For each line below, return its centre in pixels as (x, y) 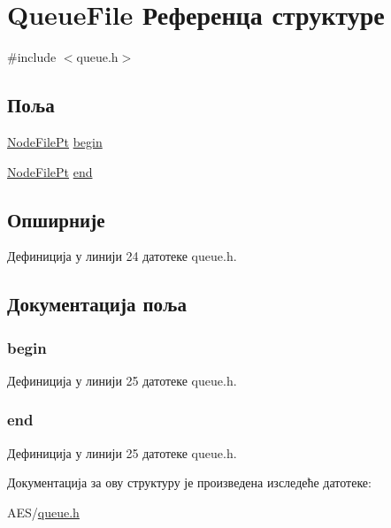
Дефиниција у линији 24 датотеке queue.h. (122, 256)
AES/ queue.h (43, 512)
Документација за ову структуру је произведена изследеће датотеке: (189, 482)
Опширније (56, 219)
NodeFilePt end (50, 171)
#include (32, 57)
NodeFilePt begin (55, 141)
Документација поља (97, 304)
